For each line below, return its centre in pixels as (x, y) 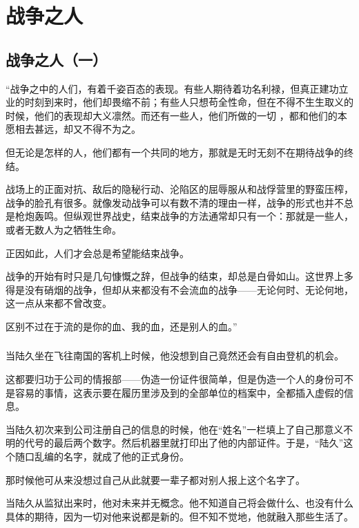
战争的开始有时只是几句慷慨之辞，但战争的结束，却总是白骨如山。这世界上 (175, 276)
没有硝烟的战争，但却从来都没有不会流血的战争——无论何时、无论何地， (189, 289)
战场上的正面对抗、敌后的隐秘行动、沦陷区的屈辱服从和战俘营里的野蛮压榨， (179, 189)
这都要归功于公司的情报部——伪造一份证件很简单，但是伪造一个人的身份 (170, 379)
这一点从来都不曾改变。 (59, 303)
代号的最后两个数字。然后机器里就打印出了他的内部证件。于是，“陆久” (184, 443)
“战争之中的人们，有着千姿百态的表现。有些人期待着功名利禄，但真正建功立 (177, 88)
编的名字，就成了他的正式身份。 (116, 456)
